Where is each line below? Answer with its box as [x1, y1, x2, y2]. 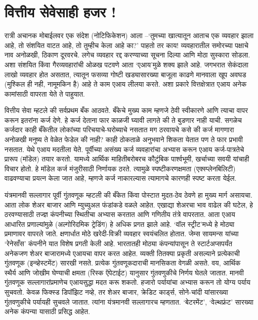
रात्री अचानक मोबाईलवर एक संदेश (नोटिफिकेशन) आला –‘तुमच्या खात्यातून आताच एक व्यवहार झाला [4, 30, 254, 41]
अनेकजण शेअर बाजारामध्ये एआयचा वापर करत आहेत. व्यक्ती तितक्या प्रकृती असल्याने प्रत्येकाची [4, 248, 240, 258]
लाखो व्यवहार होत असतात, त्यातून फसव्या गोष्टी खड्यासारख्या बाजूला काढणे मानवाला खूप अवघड [4, 69, 247, 79]
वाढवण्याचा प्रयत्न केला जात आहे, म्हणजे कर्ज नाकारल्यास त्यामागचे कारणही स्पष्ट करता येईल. [4, 173, 237, 183]
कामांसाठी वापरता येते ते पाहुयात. [4, 88, 85, 99]
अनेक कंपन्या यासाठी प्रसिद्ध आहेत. [4, 306, 90, 317]
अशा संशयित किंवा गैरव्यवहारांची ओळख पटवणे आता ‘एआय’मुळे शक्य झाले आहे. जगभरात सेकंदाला [4, 59, 249, 69]
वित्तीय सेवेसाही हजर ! [4, 1, 116, 22]
